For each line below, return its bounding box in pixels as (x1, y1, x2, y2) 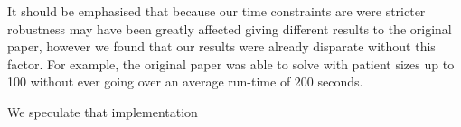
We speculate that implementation (7, 102, 198, 121)
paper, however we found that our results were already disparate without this (7, 37, 436, 56)
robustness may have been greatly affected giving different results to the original (7, 19, 452, 38)
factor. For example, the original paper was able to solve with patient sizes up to (7, 54, 455, 73)
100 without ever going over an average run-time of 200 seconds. (7, 72, 363, 91)
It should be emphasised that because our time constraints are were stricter (7, 2, 426, 20)
